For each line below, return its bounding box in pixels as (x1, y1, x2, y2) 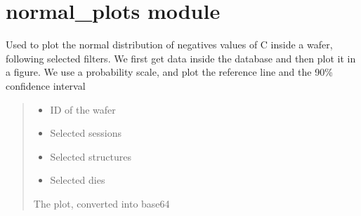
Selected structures (50, 149, 131, 163)
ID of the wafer (50, 102, 116, 116)
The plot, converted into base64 (33, 196, 170, 210)
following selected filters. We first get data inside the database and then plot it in (6, 50, 356, 65)
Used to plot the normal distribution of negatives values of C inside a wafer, (6, 37, 333, 52)
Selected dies (50, 173, 105, 187)
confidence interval (6, 78, 86, 93)
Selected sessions (50, 126, 122, 140)
